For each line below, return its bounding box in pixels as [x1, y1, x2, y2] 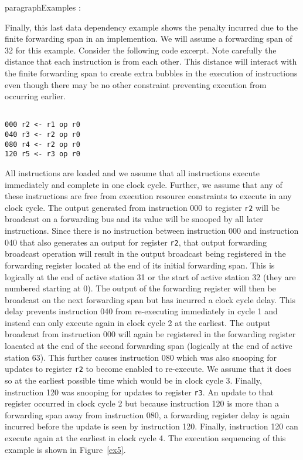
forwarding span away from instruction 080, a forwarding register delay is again [5, 408, 290, 421]
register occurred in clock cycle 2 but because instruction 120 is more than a [5, 397, 279, 409]
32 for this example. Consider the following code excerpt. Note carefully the [5, 43, 277, 56]
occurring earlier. [5, 90, 66, 102]
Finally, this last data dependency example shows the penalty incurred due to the [5, 21, 298, 33]
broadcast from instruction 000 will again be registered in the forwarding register [5, 328, 296, 340]
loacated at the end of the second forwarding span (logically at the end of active [5, 340, 292, 352]
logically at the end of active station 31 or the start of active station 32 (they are [5, 270, 296, 283]
